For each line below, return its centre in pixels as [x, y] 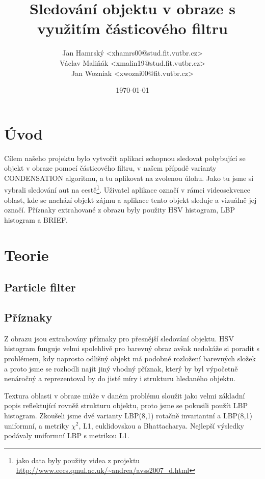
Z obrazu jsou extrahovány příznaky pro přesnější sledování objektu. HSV [119, 338]
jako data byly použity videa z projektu [78, 460]
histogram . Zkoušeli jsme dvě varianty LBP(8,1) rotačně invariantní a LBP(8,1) [128, 415]
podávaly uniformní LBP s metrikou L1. [67, 435]
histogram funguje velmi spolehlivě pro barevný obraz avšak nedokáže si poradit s [132, 348]
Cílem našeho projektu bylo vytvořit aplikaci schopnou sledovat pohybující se [125, 158]
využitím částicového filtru [132, 28]
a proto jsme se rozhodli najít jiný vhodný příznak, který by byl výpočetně [121, 368]
